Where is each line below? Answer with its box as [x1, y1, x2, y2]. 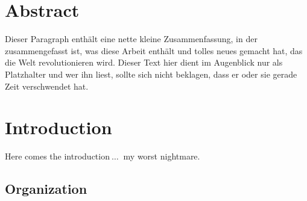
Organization [5, 179, 87, 198]
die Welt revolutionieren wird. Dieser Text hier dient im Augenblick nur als [5, 56, 283, 69]
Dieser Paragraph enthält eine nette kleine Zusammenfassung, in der [5, 32, 258, 45]
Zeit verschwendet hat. [5, 79, 89, 92]
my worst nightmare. [123, 150, 200, 162]
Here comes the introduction [5, 150, 110, 162]
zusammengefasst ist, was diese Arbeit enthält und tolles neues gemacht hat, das [5, 44, 303, 57]
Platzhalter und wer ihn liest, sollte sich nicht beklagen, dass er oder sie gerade [5, 67, 297, 80]
